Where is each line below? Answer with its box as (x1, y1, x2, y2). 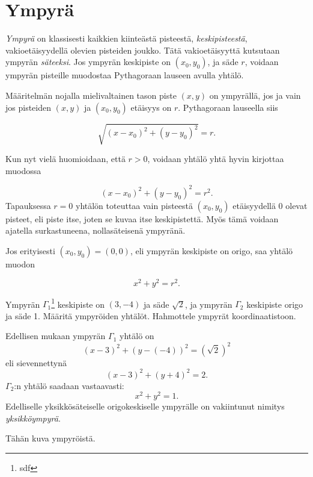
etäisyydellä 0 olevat (232, 199, 308, 211)
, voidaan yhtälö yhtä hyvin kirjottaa (147, 152, 284, 165)
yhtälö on (120, 329, 154, 342)
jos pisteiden (5, 101, 51, 113)
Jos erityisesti (5, 244, 55, 257)
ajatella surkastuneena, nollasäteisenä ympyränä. (5, 224, 186, 237)
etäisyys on (130, 101, 172, 113)
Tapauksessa (5, 199, 51, 211)
